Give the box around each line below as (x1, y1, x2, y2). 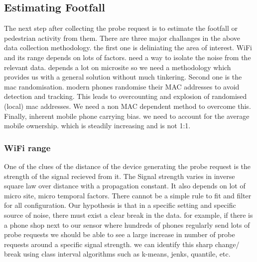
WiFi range (4, 141, 51, 154)
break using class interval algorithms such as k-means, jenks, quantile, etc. (4, 249, 231, 259)
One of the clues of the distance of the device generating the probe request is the (4, 161, 251, 171)
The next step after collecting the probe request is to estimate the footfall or (4, 23, 238, 33)
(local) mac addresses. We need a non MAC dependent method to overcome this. (4, 100, 251, 111)
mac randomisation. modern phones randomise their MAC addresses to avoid (4, 81, 240, 91)
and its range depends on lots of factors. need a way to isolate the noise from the (4, 52, 251, 62)
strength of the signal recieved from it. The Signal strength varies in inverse (4, 171, 235, 181)
